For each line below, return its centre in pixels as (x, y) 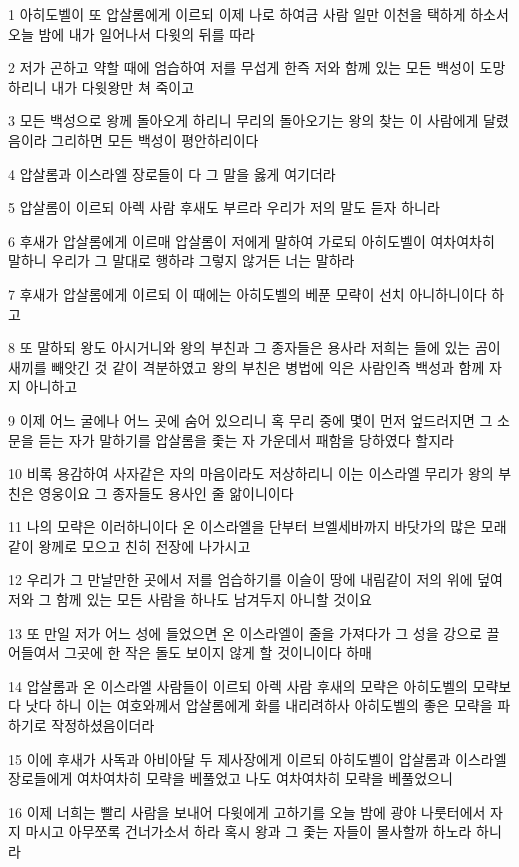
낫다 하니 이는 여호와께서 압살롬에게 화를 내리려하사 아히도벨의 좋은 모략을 (259, 705)
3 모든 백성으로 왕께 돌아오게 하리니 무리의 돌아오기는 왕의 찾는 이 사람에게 (243, 120)
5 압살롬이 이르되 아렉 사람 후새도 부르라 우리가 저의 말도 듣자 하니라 (224, 207)
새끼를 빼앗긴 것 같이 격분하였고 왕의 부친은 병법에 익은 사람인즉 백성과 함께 (246, 366)
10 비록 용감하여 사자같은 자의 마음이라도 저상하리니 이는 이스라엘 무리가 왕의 (251, 473)
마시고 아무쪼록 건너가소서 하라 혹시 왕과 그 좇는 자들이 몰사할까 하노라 (248, 831)
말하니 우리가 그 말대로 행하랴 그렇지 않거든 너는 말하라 (181, 260)
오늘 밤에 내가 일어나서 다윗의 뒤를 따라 (131, 33)
